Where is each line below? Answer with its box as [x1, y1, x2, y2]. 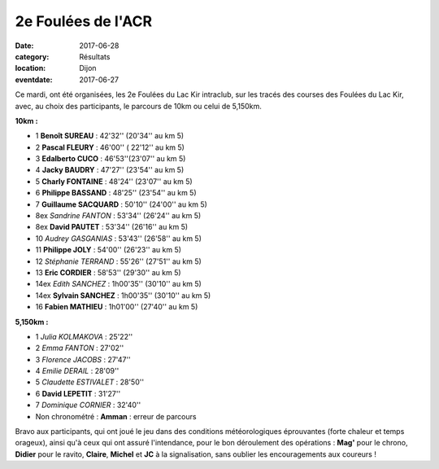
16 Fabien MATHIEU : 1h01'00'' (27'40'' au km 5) [35, 302, 198, 312]
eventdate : [15, 74, 53, 85]
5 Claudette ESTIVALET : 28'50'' [35, 377, 145, 387]
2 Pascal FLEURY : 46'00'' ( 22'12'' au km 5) [35, 142, 185, 152]
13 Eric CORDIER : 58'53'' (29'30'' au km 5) [35, 267, 182, 277]
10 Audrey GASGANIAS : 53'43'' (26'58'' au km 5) [35, 233, 202, 243]
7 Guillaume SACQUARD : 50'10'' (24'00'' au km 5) [35, 199, 207, 209]
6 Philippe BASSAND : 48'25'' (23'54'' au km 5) [35, 188, 197, 198]
